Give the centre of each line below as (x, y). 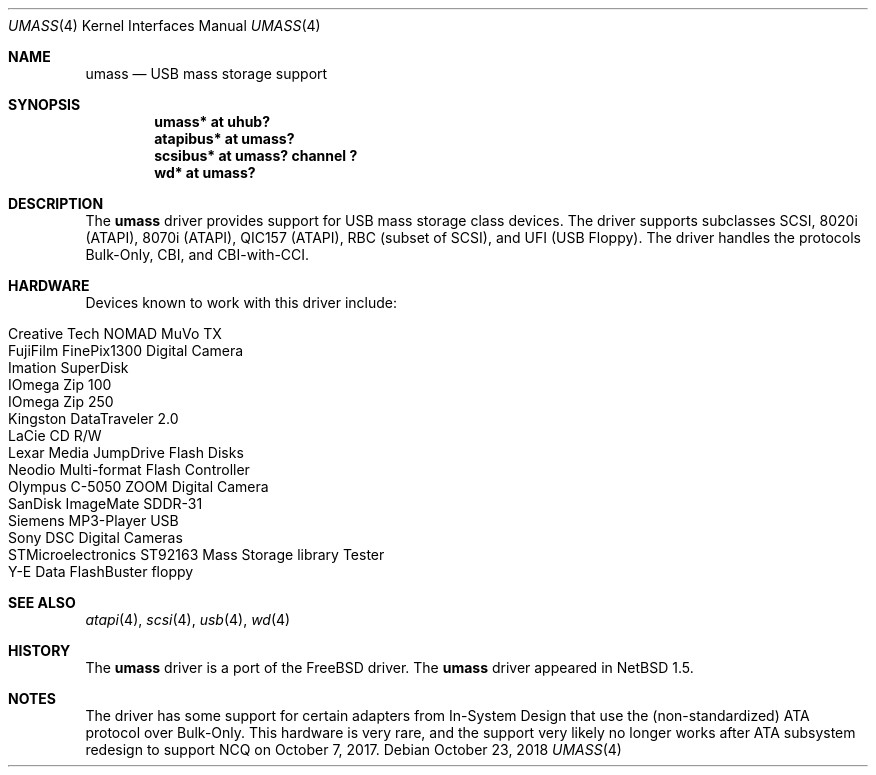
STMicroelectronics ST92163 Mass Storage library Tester (196, 554)
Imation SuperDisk (68, 367)
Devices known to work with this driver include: (241, 302)
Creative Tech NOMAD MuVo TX (115, 333)
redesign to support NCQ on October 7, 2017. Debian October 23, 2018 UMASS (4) (353, 749)
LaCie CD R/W (55, 435)
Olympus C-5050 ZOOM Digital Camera (138, 486)
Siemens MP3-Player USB (93, 520)
